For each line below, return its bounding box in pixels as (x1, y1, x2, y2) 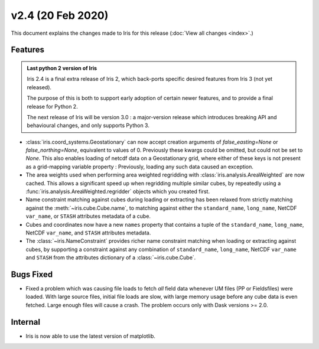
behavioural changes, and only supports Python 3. (27, 122, 150, 129)
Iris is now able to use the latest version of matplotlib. (25, 332, 156, 340)
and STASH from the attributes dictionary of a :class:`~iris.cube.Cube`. (25, 254, 196, 261)
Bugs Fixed (11, 269, 53, 279)
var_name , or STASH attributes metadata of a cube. (25, 213, 151, 220)
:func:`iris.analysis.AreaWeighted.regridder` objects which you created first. (25, 188, 210, 195)
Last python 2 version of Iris (27, 64, 97, 71)
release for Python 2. (27, 103, 78, 110)
